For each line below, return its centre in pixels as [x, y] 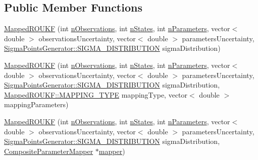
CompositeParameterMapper [49, 151]
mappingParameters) [36, 104]
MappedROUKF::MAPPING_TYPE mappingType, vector [96, 94]
